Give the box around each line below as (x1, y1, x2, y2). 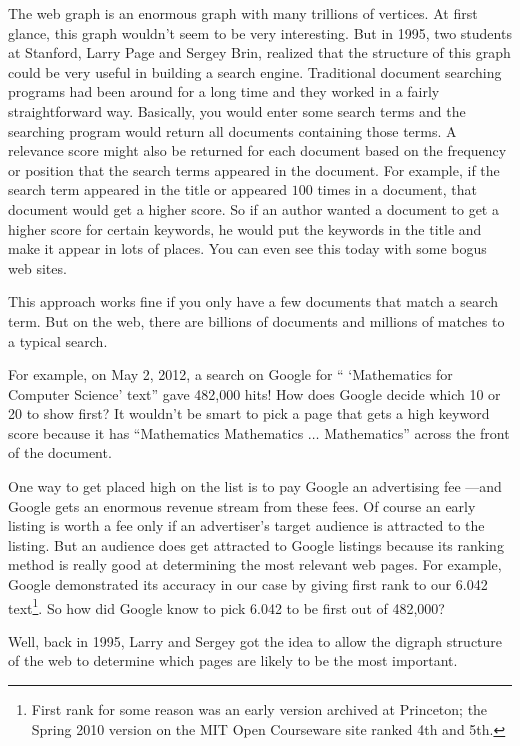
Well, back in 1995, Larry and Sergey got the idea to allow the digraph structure (8, 630, 503, 651)
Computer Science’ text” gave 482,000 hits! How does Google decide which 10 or (8, 383, 501, 404)
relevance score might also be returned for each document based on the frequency (8, 140, 507, 161)
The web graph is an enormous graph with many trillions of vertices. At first (8, 3, 478, 23)
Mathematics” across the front (324, 422, 510, 443)
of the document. (8, 442, 112, 463)
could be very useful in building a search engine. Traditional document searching (8, 61, 502, 82)
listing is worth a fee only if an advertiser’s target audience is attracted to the (8, 515, 485, 536)
